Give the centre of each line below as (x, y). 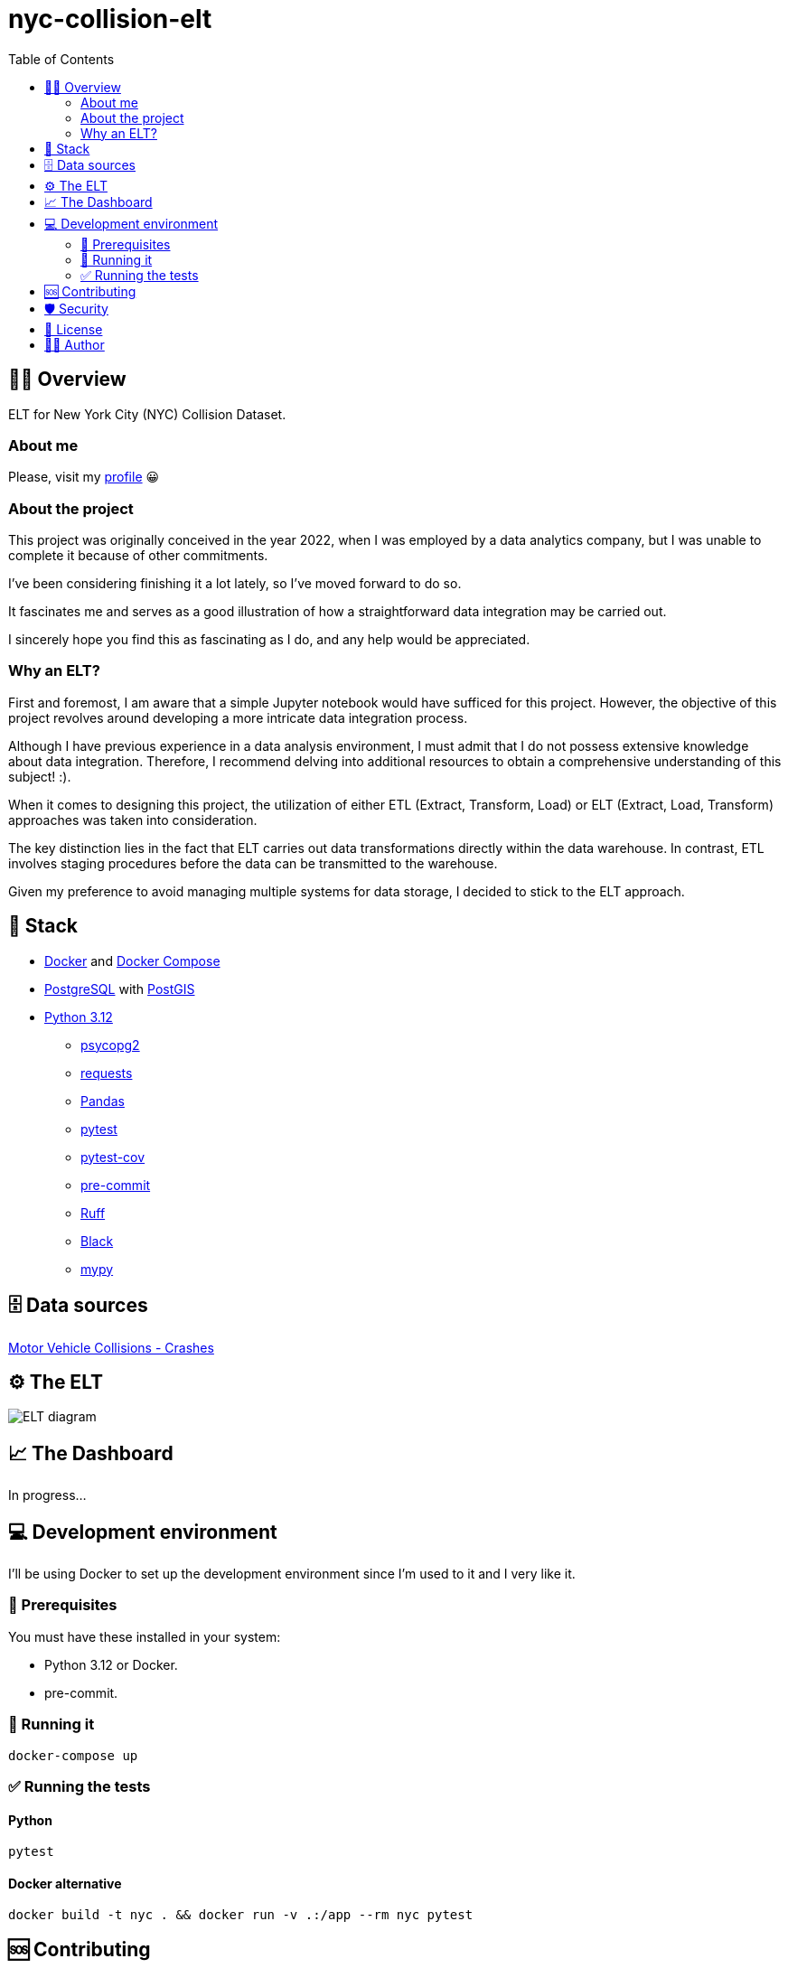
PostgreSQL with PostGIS (120, 989)
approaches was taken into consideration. (133, 820)
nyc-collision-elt (110, 19)
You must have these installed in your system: (145, 1636)
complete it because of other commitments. (138, 556)
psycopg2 (110, 1045)
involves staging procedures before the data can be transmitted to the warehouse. (253, 863)
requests (107, 1073)
